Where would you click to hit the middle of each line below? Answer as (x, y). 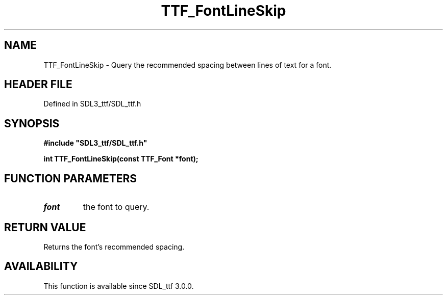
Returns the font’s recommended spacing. (114, 247)
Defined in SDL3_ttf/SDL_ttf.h (92, 104)
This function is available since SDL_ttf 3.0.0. (119, 286)
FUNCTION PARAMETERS (70, 178)
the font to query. (116, 207)
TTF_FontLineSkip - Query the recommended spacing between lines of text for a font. (188, 65)
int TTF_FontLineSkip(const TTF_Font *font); (121, 159)
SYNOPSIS (32, 123)
